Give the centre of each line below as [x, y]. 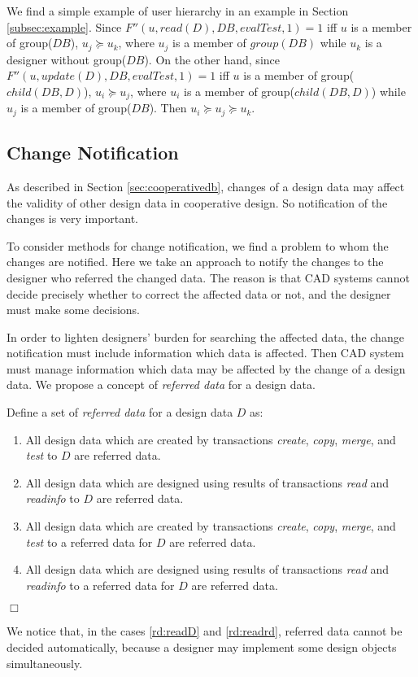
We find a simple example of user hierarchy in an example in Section [178, 11]
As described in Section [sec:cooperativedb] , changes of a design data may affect [206, 186]
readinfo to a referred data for [100, 585]
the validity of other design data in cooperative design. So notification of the [197, 202]
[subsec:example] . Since [64, 26]
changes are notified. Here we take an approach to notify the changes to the [195, 262]
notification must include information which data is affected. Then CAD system [205, 353]
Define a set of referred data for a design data [120, 412]
